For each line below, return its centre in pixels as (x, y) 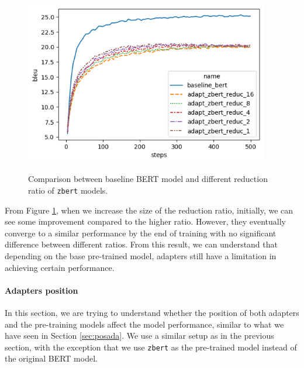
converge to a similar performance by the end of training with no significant (141, 233)
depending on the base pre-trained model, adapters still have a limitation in (141, 255)
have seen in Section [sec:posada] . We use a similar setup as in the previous (139, 336)
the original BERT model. (51, 358)
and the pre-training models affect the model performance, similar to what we (144, 324)
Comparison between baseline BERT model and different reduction (148, 179)
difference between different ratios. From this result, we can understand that (141, 244)
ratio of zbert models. (68, 190)
